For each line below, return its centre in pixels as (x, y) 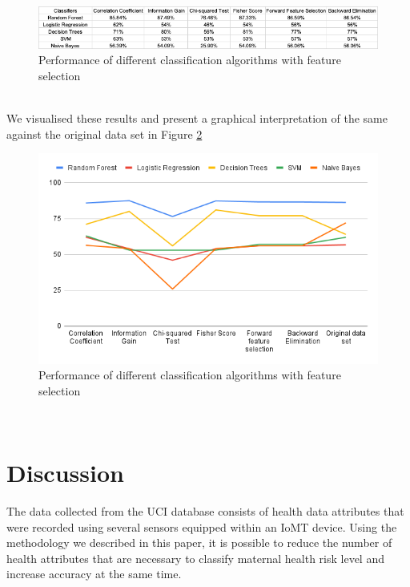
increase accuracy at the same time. (94, 574)
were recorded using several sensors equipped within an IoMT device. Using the (202, 526)
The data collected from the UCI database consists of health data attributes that (205, 511)
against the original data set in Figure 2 (105, 134)
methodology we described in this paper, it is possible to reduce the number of (199, 542)
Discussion (65, 473)
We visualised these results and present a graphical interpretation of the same (197, 118)
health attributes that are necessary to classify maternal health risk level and (195, 558)
